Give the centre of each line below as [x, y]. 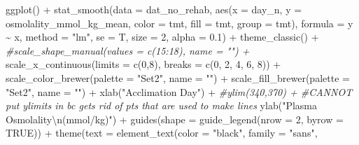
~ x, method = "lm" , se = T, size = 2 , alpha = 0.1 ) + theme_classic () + [162, 37]
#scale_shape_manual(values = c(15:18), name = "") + [128, 50]
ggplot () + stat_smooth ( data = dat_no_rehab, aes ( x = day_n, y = [154, 9]
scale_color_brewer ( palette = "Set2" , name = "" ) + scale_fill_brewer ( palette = [178, 77]
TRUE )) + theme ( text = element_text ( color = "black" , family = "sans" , [162, 133]
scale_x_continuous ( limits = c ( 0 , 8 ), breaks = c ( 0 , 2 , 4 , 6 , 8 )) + [143, 64]
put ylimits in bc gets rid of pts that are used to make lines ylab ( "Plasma [161, 105]
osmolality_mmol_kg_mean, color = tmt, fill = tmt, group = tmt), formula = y [179, 23]
